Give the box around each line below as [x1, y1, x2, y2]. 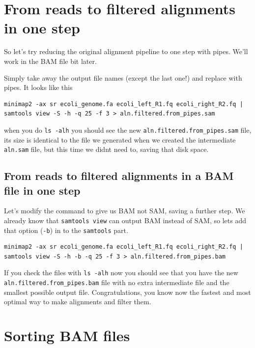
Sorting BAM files [4, 325, 130, 346]
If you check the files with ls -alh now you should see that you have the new [4, 267, 238, 278]
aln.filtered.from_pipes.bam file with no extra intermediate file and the [4, 277, 229, 288]
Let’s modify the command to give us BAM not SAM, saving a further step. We [4, 205, 245, 216]
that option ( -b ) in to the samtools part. [4, 225, 128, 235]
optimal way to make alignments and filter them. [4, 296, 151, 307]
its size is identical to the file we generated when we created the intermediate [4, 134, 236, 145]
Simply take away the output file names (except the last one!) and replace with [4, 72, 242, 83]
